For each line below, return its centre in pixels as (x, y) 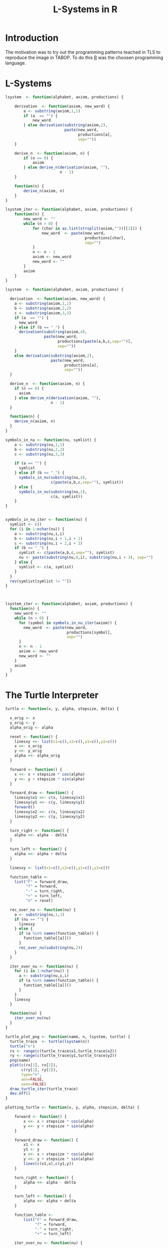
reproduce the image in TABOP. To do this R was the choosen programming (84, 58)
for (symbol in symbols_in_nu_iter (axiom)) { (68, 623)
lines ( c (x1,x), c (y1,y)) (48, 1164)
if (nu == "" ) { (32, 919)
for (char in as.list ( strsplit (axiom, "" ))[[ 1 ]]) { (87, 228)
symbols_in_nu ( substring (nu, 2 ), (53, 492)
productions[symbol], (90, 632)
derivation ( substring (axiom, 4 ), (53, 332)
